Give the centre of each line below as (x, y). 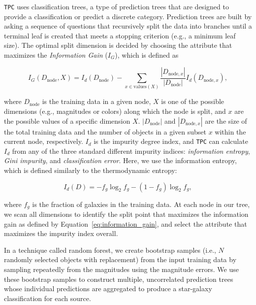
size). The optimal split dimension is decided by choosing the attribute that (118, 45)
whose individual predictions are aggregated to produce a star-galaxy (108, 288)
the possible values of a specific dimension (67, 120)
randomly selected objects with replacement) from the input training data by (120, 259)
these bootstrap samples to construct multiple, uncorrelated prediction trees (119, 279)
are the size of (226, 120)
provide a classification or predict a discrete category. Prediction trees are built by (128, 16)
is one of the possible (193, 101)
